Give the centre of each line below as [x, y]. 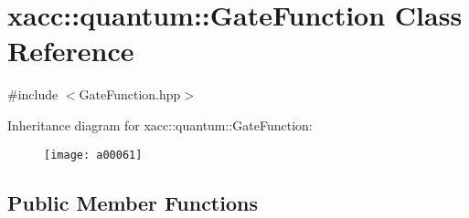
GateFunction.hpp [130, 94]
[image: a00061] [93, 155]
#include [33, 94]
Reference [71, 51]
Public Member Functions [133, 202]
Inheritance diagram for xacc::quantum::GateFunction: [160, 125]
